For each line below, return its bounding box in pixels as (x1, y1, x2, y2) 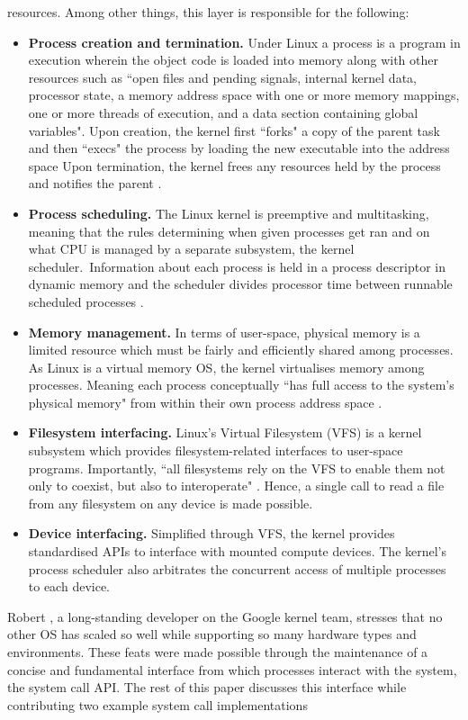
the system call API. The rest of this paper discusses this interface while (7, 678, 407, 697)
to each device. (28, 577, 110, 596)
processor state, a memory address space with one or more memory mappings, (28, 85, 460, 104)
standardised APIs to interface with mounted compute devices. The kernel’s (28, 542, 447, 561)
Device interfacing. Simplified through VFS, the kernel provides (28, 524, 395, 543)
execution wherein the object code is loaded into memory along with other (28, 50, 438, 69)
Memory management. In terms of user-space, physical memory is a (28, 322, 420, 341)
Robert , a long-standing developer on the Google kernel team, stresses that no (7, 607, 443, 625)
